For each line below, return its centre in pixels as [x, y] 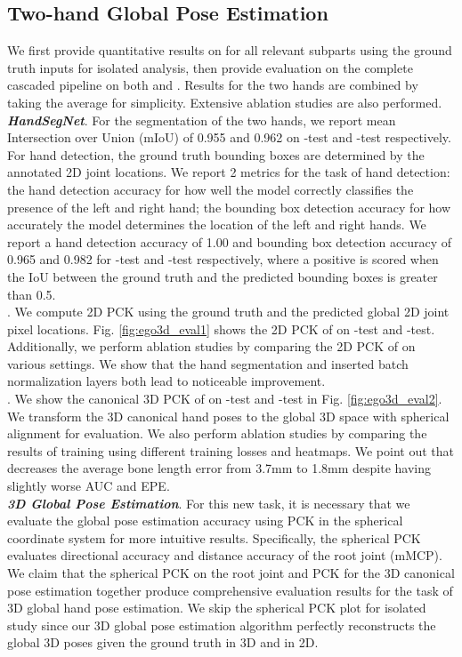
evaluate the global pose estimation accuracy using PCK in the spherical [205, 521]
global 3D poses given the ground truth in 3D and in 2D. [163, 642]
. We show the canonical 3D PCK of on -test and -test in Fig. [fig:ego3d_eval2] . [225, 399]
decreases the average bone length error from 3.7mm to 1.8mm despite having [219, 468]
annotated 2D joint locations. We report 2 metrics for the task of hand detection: [229, 172]
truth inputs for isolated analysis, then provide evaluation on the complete [210, 67]
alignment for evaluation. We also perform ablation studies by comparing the [217, 433]
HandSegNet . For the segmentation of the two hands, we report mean [202, 120]
